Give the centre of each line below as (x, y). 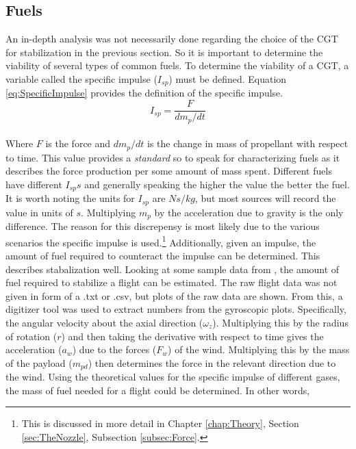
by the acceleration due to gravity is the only (249, 212)
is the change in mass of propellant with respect (248, 143)
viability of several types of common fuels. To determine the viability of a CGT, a (177, 65)
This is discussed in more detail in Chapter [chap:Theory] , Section (160, 423)
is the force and (78, 143)
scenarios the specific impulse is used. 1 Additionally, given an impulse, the (161, 241)
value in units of (39, 212)
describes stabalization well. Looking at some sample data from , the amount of (173, 269)
